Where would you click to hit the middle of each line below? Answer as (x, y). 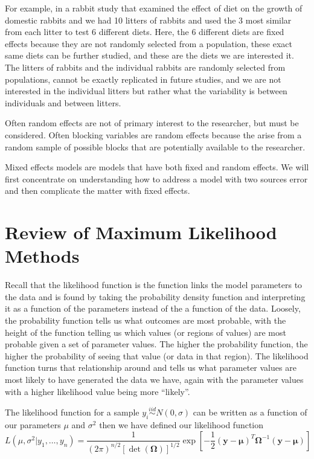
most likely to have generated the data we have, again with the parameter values (154, 379)
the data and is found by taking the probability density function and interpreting (155, 296)
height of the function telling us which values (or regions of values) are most (146, 332)
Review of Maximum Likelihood (141, 232)
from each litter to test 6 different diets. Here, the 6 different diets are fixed (145, 32)
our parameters (33, 425)
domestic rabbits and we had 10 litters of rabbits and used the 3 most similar (148, 20)
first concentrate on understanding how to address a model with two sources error (156, 178)
